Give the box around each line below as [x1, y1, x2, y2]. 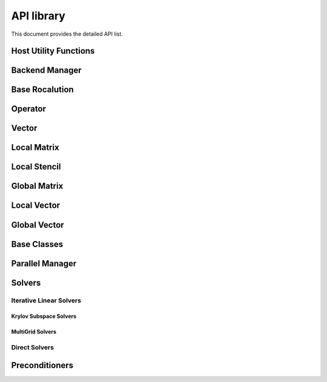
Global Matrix [11, 181, 64, 191]
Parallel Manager [11, 258, 77, 269]
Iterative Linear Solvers [11, 296, 82, 305]
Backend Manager [11, 65, 82, 76]
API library [11, 9, 66, 22]
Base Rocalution [11, 85, 74, 95]
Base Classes [11, 239, 64, 249]
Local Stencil [11, 162, 61, 172]
